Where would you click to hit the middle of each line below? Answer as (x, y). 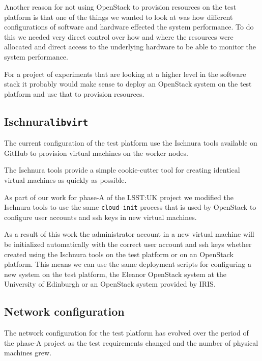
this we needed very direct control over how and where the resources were (119, 36)
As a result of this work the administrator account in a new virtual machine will (129, 234)
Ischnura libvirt (46, 121)
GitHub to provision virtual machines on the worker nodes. (96, 152)
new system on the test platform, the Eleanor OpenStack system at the (115, 274)
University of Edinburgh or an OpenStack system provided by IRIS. (110, 284)
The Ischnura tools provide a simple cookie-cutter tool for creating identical (122, 170)
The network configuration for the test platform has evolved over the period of (126, 333)
